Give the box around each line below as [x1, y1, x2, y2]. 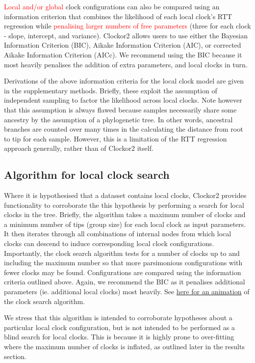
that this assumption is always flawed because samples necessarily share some [4, 104, 237, 114]
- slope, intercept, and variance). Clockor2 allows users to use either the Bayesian [4, 30, 248, 40]
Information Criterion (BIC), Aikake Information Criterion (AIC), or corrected [4, 40, 241, 50]
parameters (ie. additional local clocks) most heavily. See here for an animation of [4, 286, 250, 297]
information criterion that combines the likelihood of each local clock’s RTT [4, 11, 232, 21]
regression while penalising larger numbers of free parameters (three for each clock [4, 21, 251, 31]
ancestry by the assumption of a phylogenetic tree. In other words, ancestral [4, 114, 233, 124]
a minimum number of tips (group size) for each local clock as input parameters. [4, 219, 246, 229]
